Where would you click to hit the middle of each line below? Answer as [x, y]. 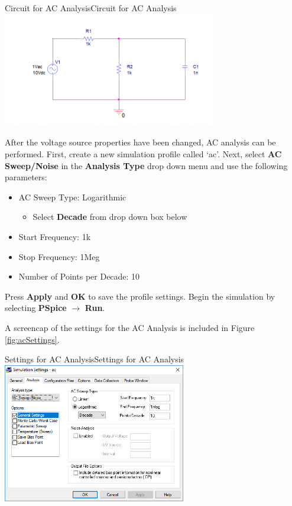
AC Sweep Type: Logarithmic [72, 197]
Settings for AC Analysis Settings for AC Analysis [95, 359]
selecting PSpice [36, 308]
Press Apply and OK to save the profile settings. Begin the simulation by [140, 296]
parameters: [26, 177]
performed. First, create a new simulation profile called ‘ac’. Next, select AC [143, 154]
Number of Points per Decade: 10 [79, 276]
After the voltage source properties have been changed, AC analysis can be [140, 142]
